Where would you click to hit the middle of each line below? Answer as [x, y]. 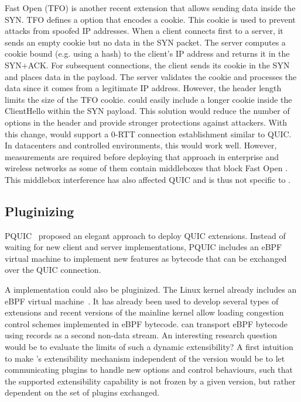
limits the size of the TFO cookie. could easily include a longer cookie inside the [148, 99]
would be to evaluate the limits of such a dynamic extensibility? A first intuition [149, 347]
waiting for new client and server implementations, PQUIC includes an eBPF [143, 247]
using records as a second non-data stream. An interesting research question [141, 335]
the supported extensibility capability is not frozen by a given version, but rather [150, 381]
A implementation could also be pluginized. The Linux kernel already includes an [151, 290]
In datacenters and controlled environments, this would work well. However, [141, 145]
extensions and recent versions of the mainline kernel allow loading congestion [144, 312]
